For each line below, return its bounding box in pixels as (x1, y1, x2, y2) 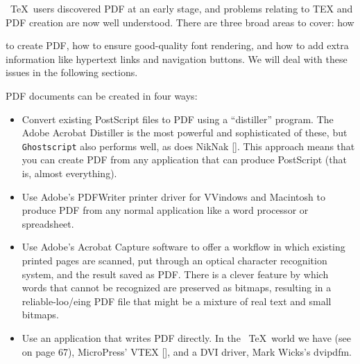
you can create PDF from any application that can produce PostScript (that (22, 152, 347, 167)
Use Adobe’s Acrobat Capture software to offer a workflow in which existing (22, 239, 345, 254)
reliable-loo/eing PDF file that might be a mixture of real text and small (22, 293, 332, 308)
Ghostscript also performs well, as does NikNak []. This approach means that (22, 138, 355, 153)
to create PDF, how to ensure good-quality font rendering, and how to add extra (6, 38, 349, 53)
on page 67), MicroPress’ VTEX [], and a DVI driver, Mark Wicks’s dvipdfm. (22, 344, 352, 358)
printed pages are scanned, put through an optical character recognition (22, 253, 327, 267)
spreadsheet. (22, 216, 74, 230)
